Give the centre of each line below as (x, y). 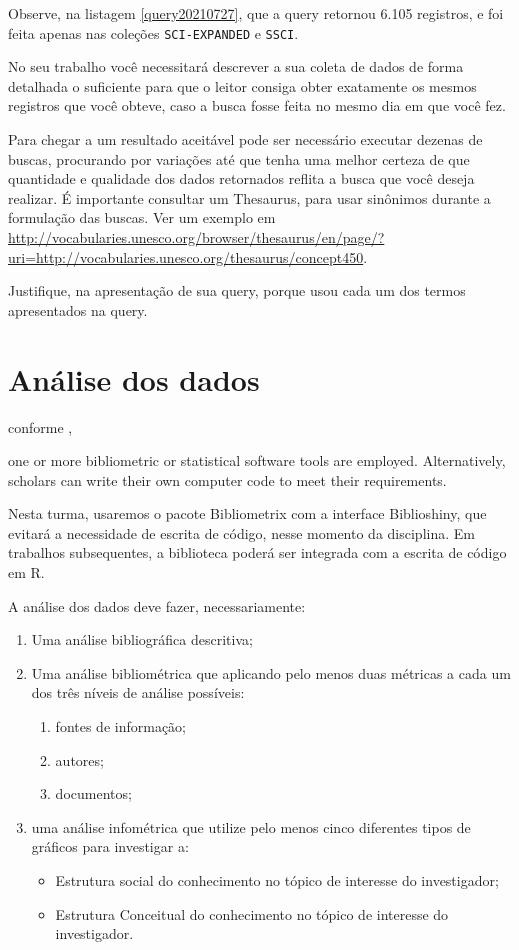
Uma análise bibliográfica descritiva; (142, 639)
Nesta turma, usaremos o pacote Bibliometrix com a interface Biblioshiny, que (247, 513)
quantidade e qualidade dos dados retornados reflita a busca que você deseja (241, 178)
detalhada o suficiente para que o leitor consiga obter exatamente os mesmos (242, 85)
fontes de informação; (120, 726)
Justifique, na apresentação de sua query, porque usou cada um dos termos (237, 290)
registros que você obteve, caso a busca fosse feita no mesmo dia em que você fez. (257, 105)
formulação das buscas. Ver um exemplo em (142, 217)
